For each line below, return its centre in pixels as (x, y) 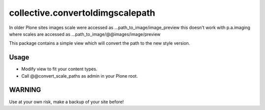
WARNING (25, 90)
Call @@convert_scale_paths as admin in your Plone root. (80, 76)
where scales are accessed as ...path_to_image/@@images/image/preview (85, 34)
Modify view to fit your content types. (59, 69)
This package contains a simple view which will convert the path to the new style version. (100, 43)
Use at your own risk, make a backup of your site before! (66, 102)
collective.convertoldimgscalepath (82, 13)
